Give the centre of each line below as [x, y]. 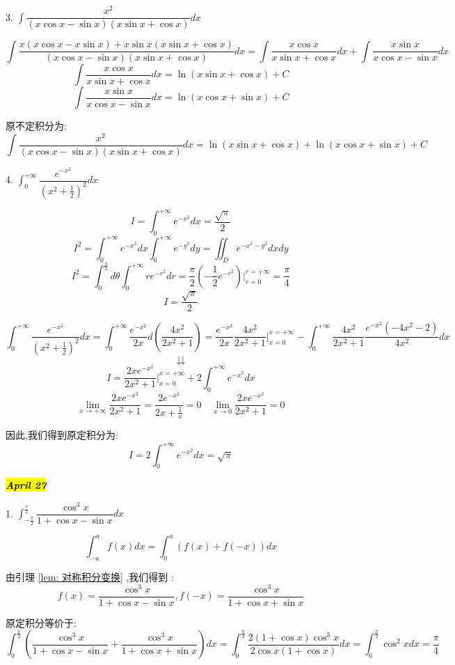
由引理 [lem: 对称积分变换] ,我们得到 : [90, 576]
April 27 [26, 485]
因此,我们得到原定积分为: [62, 435]
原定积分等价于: [41, 622]
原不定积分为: [36, 126]
